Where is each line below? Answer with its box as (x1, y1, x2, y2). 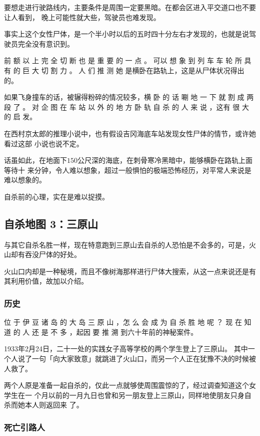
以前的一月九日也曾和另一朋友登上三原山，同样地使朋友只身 (48, 389, 244, 400)
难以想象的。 (4, 174, 46, 185)
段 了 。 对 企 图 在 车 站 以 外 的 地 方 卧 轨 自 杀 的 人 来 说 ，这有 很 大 (4, 101, 249, 112)
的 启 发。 (4, 111, 37, 122)
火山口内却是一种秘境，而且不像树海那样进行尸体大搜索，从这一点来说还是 (4, 266, 249, 276)
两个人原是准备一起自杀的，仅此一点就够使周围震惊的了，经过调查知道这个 (4, 380, 249, 390)
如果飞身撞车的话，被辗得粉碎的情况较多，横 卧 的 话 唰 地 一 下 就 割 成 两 (4, 92, 254, 102)
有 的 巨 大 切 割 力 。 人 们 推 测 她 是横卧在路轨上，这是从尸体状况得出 (4, 65, 244, 75)
